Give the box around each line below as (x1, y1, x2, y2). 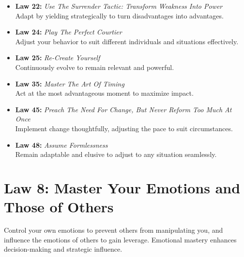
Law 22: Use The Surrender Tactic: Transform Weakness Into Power (15, 1, 223, 11)
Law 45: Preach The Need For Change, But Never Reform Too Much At (15, 104, 232, 114)
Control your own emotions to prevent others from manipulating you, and (4, 225, 223, 235)
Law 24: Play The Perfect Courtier (15, 27, 122, 37)
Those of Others (4, 197, 114, 217)
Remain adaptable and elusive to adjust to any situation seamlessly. (15, 149, 217, 159)
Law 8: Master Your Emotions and (4, 177, 241, 197)
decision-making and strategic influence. (4, 244, 122, 254)
